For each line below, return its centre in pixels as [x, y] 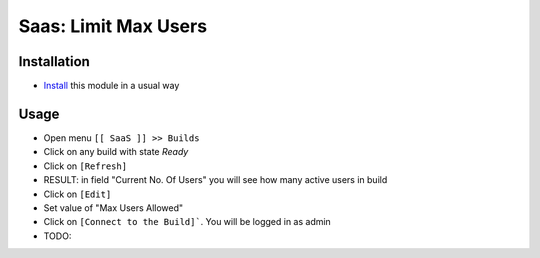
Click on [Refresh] [85, 166]
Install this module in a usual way [111, 86]
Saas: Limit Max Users [113, 26]
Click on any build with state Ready [116, 152]
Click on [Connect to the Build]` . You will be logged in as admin [187, 222]
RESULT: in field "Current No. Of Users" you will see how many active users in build [215, 180]
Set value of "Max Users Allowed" [113, 207]
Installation [54, 61]
